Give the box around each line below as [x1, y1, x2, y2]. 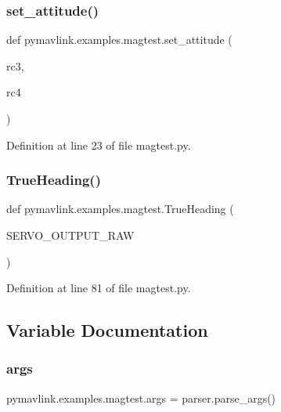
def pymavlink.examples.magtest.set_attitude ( [6, 31, 232, 48]
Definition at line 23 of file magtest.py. [6, 136, 191, 153]
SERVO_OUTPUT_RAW [6, 227, 135, 243]
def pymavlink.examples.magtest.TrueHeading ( [6, 201, 234, 217]
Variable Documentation [6, 318, 208, 342]
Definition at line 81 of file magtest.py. [6, 280, 191, 296]
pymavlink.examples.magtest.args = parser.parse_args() [6, 389, 276, 406]
